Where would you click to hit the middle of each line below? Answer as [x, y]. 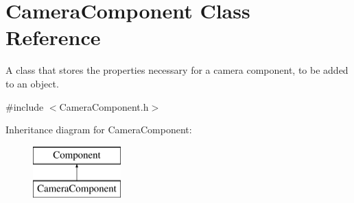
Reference [53, 37]
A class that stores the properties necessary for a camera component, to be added [177, 70]
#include [25, 106]
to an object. [32, 83]
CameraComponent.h [104, 106]
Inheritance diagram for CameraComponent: [99, 130]
